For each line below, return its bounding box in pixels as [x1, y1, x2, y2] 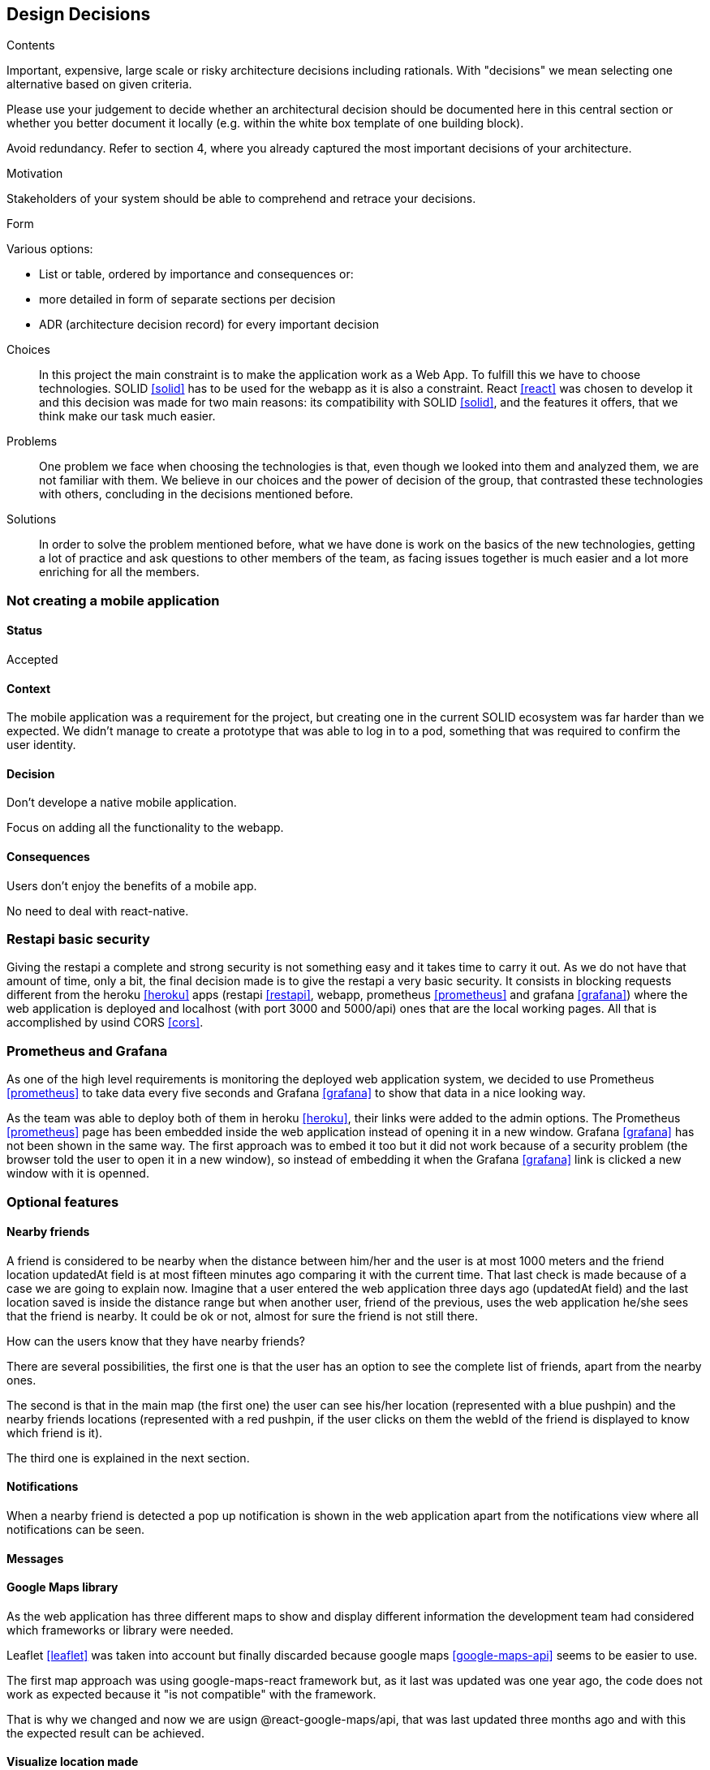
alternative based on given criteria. [6, 77, 192, 92]
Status [6, 623, 43, 638]
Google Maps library [6, 1580, 118, 1595]
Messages [6, 1551, 64, 1565]
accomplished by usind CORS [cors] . [6, 1015, 204, 1030]
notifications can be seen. [6, 1522, 145, 1536]
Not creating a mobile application [6, 592, 220, 609]
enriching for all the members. [39, 565, 200, 579]
